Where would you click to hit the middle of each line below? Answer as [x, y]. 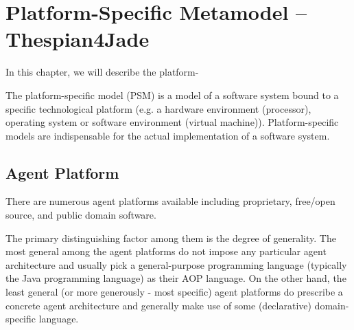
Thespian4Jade [78, 39]
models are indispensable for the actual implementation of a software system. [168, 135]
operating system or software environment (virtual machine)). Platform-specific [172, 122]
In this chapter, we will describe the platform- [102, 72]
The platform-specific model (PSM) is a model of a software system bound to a [172, 95]
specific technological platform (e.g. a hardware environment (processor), [158, 108]
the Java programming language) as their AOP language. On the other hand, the [176, 278]
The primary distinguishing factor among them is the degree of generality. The [171, 238]
